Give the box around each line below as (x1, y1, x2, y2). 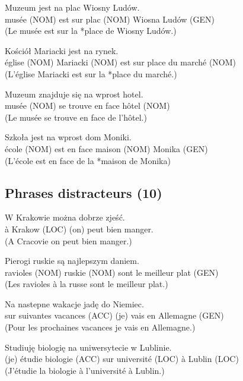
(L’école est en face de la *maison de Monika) (5, 154, 171, 166)
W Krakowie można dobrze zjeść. (5, 211, 125, 223)
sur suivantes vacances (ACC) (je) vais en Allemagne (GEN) (5, 309, 224, 322)
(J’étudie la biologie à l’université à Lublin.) (5, 364, 165, 376)
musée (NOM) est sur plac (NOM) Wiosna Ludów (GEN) (5, 12, 215, 25)
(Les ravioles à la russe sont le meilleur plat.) (5, 278, 168, 290)
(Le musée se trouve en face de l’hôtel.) (5, 111, 147, 123)
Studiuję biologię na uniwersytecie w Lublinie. (5, 341, 172, 353)
